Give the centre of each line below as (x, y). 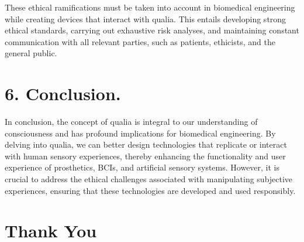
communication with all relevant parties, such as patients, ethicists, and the (140, 41)
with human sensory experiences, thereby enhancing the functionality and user (145, 156)
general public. (31, 53)
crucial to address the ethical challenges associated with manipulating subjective (149, 179)
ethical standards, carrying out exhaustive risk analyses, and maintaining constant (152, 30)
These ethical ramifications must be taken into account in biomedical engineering (150, 7)
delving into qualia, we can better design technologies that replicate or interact (146, 144)
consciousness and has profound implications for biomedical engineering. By (140, 133)
